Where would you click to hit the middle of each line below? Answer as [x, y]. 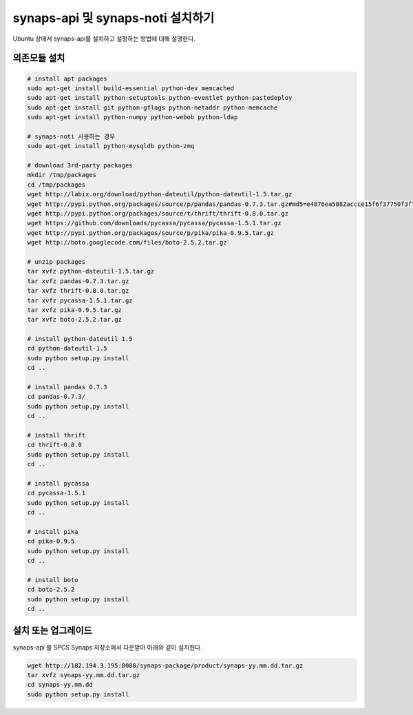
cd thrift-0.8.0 [55, 445]
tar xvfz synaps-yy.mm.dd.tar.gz [84, 675]
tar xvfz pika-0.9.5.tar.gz [74, 310]
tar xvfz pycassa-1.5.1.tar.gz [80, 300]
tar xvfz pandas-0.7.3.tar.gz [78, 281]
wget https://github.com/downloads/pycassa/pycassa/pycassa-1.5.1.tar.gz [154, 223]
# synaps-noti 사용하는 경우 [71, 136]
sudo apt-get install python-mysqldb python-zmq [111, 146]
